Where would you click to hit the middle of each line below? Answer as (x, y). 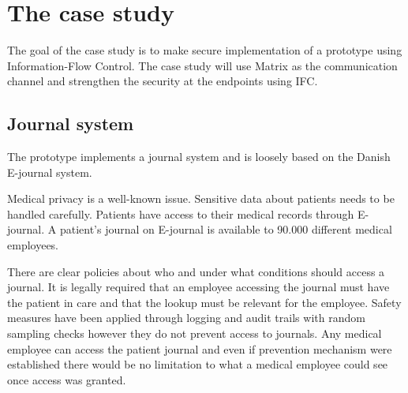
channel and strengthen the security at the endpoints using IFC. (163, 81)
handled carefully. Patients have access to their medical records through (181, 213)
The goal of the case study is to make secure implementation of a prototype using (205, 50)
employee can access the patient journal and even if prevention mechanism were (200, 348)
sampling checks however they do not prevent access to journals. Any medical (195, 333)
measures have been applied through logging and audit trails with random (186, 318)
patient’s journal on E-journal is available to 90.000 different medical (226, 229)
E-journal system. (50, 172)
